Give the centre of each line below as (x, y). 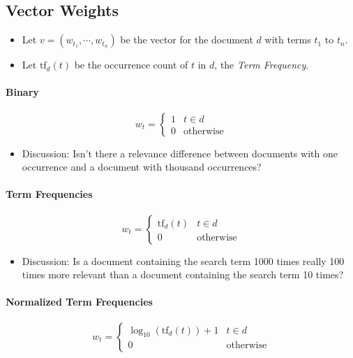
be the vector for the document (187, 40)
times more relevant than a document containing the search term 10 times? (183, 274)
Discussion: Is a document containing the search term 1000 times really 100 (183, 260)
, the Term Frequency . (262, 65)
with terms (288, 40)
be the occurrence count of (131, 65)
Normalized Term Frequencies (79, 302)
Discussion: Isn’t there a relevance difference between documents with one (180, 153)
